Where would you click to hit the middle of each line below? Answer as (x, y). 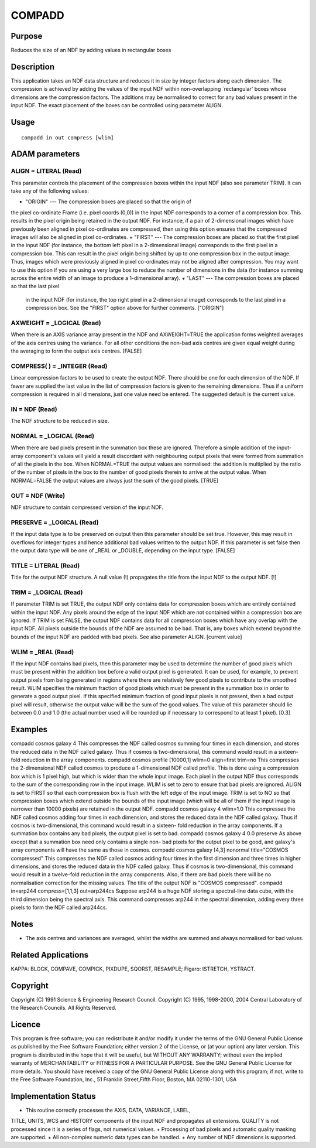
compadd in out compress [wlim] (68, 137)
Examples (29, 730)
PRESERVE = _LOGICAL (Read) (55, 522)
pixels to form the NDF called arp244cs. (59, 907)
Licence (26, 1024)
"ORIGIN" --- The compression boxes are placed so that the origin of (108, 201)
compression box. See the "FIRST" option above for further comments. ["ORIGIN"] (125, 308)
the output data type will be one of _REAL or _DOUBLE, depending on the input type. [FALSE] (123, 550)
